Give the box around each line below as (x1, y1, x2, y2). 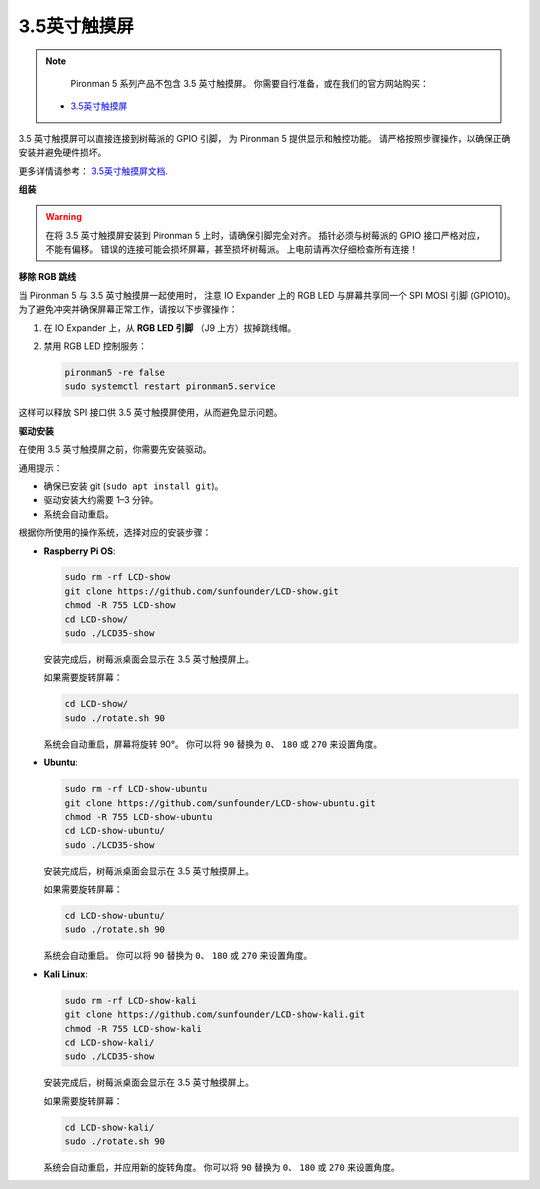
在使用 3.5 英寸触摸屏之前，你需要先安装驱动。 (18, 443, 212, 455)
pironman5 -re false (64, 367, 165, 378)
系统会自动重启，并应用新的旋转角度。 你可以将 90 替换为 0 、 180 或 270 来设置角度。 (43, 1161, 400, 1174)
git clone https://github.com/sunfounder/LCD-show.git (64, 585, 339, 597)
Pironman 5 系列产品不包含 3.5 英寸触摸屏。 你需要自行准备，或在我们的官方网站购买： (70, 77, 429, 89)
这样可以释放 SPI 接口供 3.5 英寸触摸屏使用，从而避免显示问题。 (18, 406, 283, 419)
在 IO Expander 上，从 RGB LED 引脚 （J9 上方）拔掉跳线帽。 (43, 321, 297, 334)
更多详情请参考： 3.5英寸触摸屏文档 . (18, 165, 169, 177)
